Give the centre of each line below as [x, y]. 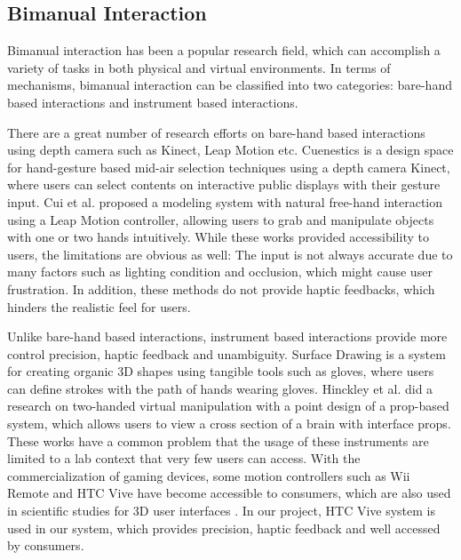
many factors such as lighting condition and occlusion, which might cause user [220, 272]
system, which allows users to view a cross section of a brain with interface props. [229, 424]
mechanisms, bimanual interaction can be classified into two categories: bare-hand [230, 85]
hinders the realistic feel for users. [99, 306]
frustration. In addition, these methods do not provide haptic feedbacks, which [221, 288]
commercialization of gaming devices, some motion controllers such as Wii [209, 475]
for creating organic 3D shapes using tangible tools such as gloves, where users [221, 371]
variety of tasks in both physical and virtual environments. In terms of [199, 67]
